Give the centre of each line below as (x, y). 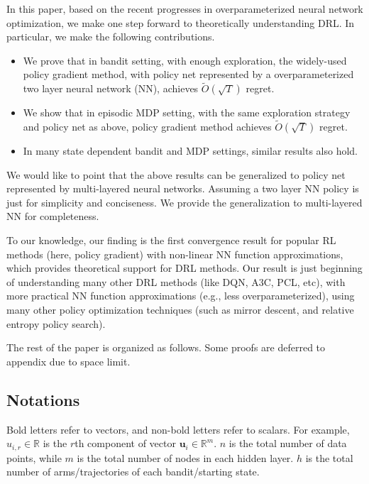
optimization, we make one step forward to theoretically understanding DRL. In (181, 22)
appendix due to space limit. (68, 361)
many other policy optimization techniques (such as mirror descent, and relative (180, 309)
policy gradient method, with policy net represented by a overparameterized (188, 74)
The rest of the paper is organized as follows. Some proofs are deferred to (166, 347)
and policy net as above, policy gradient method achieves (147, 126)
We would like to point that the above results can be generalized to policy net (176, 174)
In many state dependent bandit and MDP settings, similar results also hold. (190, 150)
